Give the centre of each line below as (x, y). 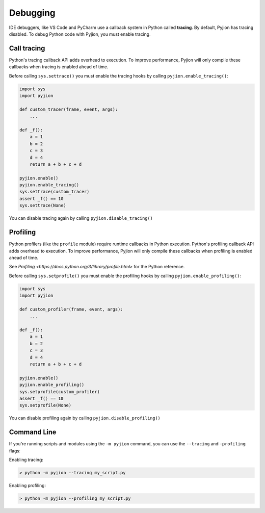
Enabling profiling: (27, 485)
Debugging (32, 13)
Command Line (33, 432)
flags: (15, 451)
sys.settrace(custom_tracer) (54, 192)
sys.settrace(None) (43, 205)
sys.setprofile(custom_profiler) (60, 392)
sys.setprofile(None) (45, 405)
